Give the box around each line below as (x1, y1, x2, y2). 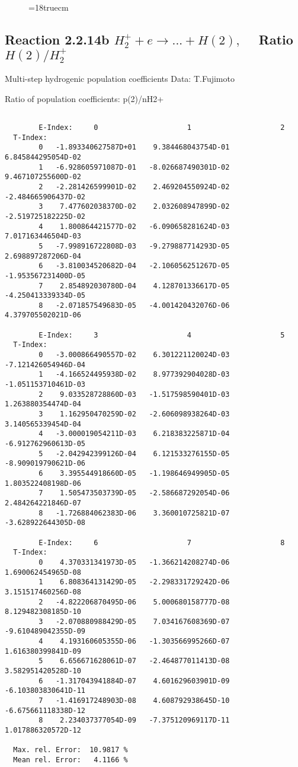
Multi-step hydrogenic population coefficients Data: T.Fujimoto (5, 72, 235, 85)
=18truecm (28, 1, 69, 13)
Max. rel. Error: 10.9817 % (13, 746, 128, 755)
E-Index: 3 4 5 (39, 330, 285, 339)
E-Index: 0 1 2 (39, 123, 285, 132)
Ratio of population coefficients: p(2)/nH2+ (5, 92, 164, 104)
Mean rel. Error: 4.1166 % (13, 756, 128, 764)
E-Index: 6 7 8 (39, 538, 285, 547)
